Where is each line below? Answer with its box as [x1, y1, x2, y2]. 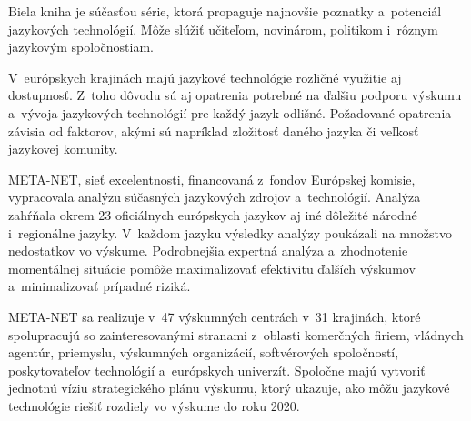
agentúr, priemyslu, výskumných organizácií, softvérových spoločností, [8, 343, 399, 362]
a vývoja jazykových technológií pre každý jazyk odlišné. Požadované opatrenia [8, 103, 452, 122]
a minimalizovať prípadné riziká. [8, 276, 191, 296]
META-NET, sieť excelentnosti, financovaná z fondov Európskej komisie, [8, 169, 416, 188]
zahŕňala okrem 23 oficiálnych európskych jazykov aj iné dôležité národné [8, 205, 417, 224]
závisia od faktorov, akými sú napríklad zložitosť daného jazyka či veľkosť [8, 121, 419, 140]
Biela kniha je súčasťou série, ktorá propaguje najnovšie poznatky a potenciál [8, 2, 442, 20]
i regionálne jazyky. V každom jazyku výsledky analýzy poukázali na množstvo [8, 223, 452, 242]
